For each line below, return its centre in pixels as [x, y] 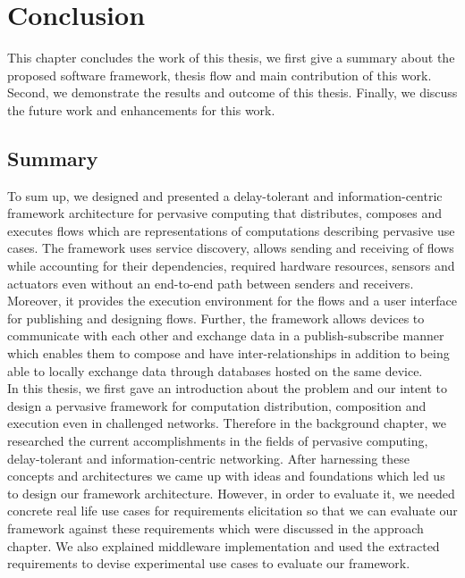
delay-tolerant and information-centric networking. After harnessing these [209, 458]
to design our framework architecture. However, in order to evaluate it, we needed [231, 493]
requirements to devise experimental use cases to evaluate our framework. [209, 563]
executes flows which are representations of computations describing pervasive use [231, 230]
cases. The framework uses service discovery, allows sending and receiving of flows [231, 248]
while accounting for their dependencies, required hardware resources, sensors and [231, 266]
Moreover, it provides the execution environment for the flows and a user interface [232, 301]
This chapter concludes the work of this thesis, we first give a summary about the [231, 58]
